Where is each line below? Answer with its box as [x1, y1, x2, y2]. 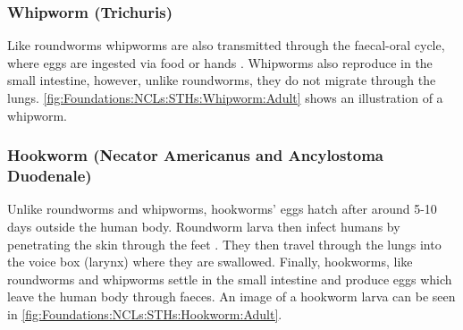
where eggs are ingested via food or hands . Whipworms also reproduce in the [7, 53, 433, 72]
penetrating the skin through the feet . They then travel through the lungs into [7, 234, 442, 253]
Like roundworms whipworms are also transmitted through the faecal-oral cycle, [7, 36, 445, 55]
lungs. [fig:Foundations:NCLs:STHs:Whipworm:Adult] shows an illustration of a [7, 89, 443, 106]
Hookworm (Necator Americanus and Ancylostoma [7, 144, 383, 166]
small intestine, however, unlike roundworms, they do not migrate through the [7, 71, 436, 89]
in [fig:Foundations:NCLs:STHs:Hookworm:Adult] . [7, 304, 282, 323]
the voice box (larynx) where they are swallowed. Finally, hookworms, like [7, 252, 413, 271]
